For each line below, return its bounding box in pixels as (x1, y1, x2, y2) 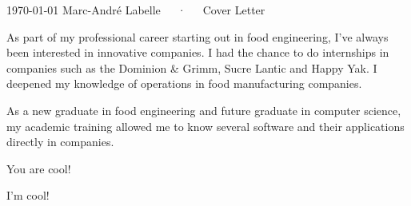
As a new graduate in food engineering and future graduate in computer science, (6, 101, 401, 118)
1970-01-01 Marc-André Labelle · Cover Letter (6, 2, 265, 18)
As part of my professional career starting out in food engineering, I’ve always (6, 28, 389, 45)
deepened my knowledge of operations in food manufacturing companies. (6, 75, 362, 92)
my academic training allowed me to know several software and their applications (6, 117, 405, 134)
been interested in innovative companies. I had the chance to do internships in (6, 44, 389, 61)
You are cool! (6, 160, 71, 176)
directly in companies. (6, 133, 114, 150)
